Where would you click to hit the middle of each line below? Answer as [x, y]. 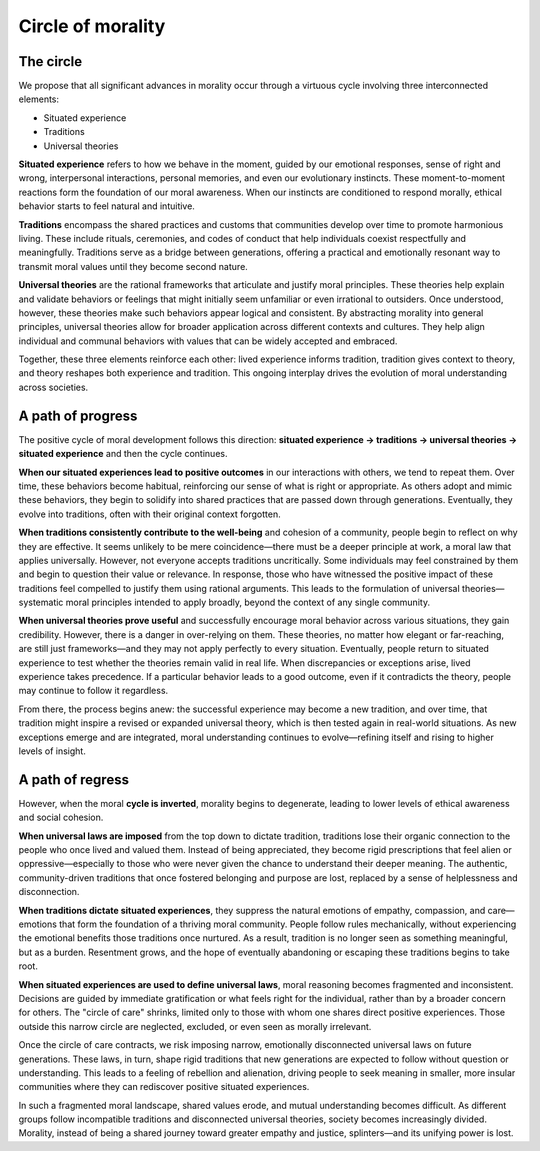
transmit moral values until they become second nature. [133, 266]
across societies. [53, 387]
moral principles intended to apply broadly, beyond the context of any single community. [247, 602]
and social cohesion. [61, 817]
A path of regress [74, 779]
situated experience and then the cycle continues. [123, 454]
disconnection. [49, 892]
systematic [41, 602]
